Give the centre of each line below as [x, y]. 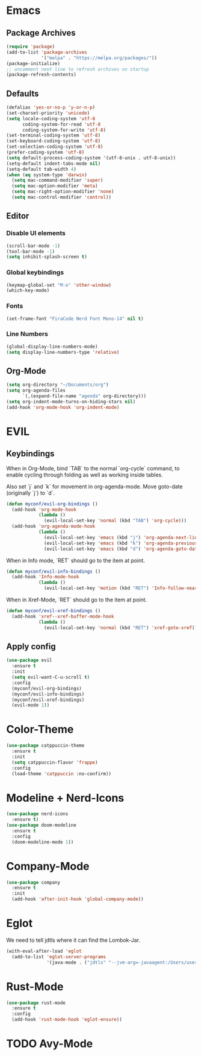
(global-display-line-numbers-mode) [52, 347]
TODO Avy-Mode [50, 1044]
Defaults [23, 93]
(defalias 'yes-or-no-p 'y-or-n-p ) [51, 107]
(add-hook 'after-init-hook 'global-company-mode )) [78, 899]
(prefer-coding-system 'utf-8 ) [45, 152]
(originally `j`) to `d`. [31, 493]
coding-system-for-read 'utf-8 [61, 124]
